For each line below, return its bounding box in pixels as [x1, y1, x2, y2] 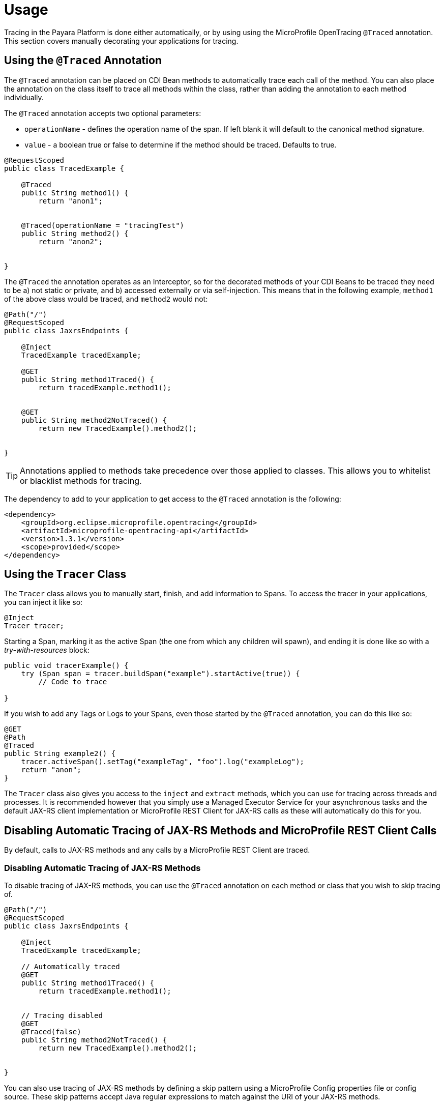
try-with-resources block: [4, 646, 90, 655]
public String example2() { [4, 749, 116, 758]
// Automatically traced [21, 963, 120, 971]
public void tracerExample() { [4, 661, 129, 670]
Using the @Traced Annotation [4, 54, 162, 67]
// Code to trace [38, 678, 107, 686]
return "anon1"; [38, 196, 103, 205]
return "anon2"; [38, 237, 103, 246]
